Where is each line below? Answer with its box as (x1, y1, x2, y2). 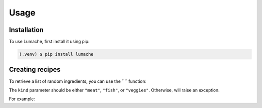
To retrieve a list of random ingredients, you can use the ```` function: (9, 78, 147, 84)
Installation (9, 26, 44, 34)
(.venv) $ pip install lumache (19, 51, 94, 57)
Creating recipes (9, 65, 61, 74)
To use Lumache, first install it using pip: (9, 39, 90, 45)
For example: (9, 96, 35, 102)
